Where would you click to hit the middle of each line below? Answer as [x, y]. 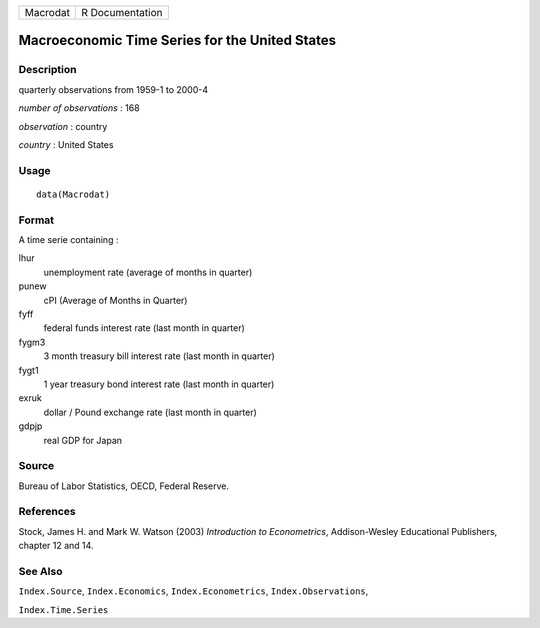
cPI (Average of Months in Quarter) [115, 300]
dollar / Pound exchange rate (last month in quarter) [150, 412]
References [47, 512]
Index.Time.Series [63, 609]
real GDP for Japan [83, 440]
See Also [40, 571]
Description [47, 70]
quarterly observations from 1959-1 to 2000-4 [113, 89]
